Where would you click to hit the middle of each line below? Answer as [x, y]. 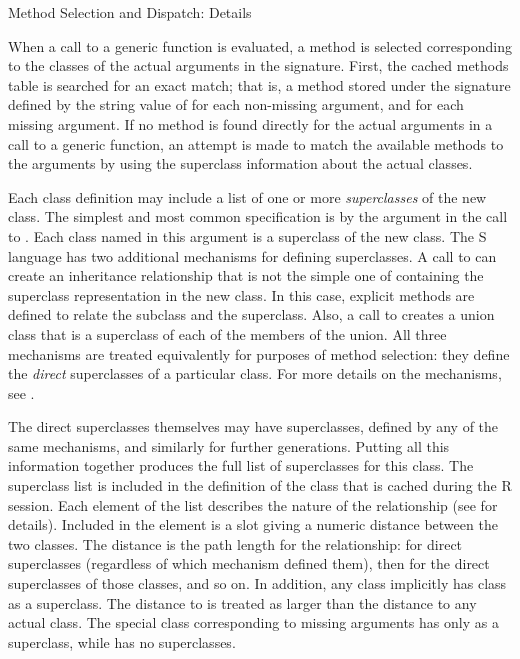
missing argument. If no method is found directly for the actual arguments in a [250, 123]
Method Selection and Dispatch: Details [130, 12]
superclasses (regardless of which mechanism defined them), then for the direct [249, 563]
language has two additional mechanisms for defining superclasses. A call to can [252, 255]
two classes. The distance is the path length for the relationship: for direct [235, 543]
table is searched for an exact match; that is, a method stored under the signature [259, 84]
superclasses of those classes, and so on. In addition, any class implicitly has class [257, 583]
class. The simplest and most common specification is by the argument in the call [258, 216]
